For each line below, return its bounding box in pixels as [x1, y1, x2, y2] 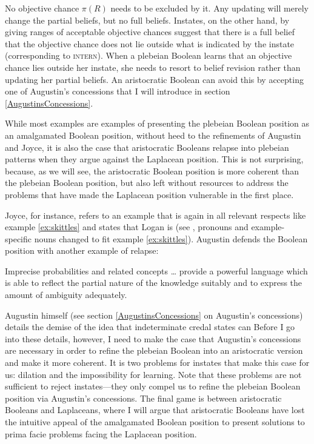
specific [5, 232, 32, 245]
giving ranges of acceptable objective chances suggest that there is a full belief [5, 25, 295, 38]
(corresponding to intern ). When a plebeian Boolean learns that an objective [5, 49, 292, 62]
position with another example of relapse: [5, 244, 159, 257]
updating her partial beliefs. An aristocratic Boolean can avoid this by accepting [5, 73, 304, 85]
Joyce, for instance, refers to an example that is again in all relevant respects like [5, 208, 306, 221]
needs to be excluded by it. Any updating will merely [110, 2, 309, 14]
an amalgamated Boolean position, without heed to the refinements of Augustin [5, 128, 301, 141]
